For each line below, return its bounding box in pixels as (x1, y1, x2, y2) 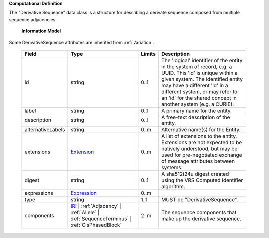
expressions (24, 189, 53, 196)
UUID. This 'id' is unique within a (161, 69, 238, 76)
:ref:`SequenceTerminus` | (70, 215, 132, 222)
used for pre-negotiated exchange (161, 151, 242, 158)
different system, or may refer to (161, 88, 238, 95)
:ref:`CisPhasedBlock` (70, 221, 122, 228)
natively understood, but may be (161, 145, 238, 152)
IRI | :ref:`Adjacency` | (70, 202, 122, 209)
